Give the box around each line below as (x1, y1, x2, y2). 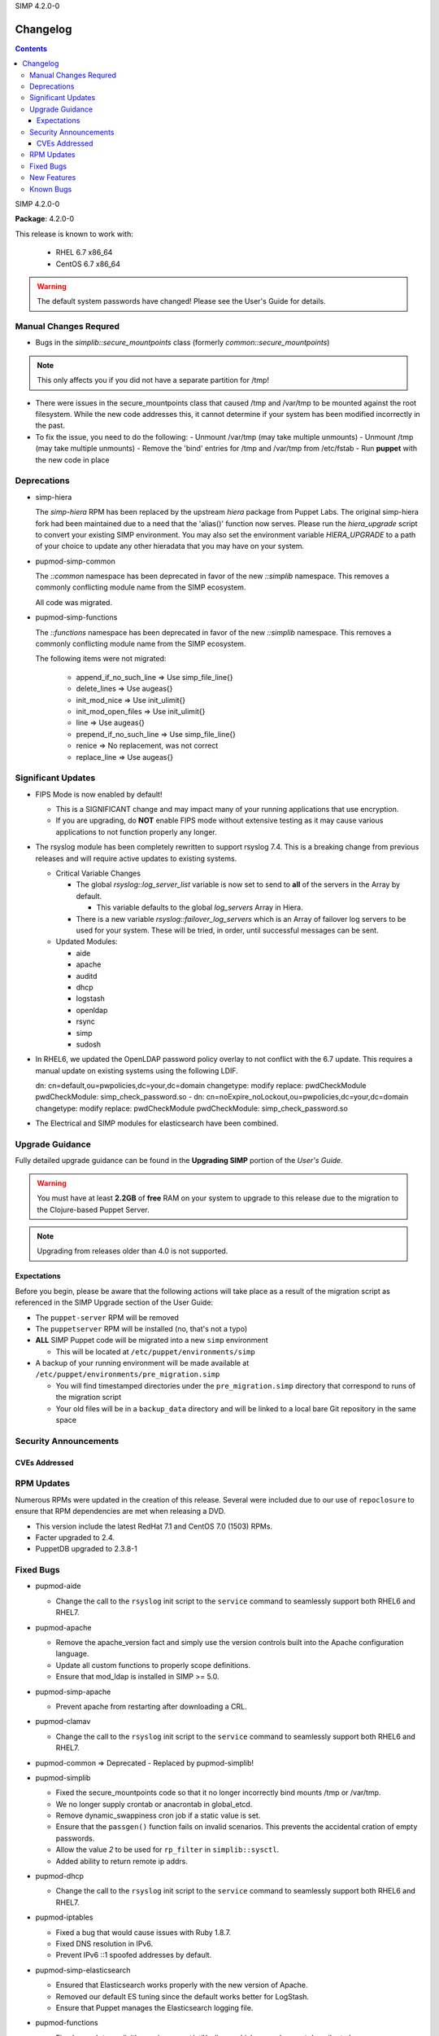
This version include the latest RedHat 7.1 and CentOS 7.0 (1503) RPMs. (35, 1521, 272, 1531)
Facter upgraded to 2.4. (35, 1532, 115, 1542)
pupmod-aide (35, 1581, 81, 1591)
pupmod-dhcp (35, 1871, 85, 1881)
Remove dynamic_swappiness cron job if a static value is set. (55, 1810, 261, 1820)
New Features (29, 173, 76, 182)
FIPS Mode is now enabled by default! (35, 789, 163, 799)
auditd (76, 971, 98, 981)
